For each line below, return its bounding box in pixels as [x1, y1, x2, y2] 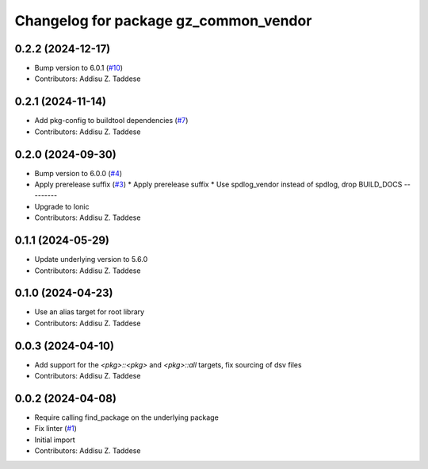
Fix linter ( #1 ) [34, 424, 77, 433]
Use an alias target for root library [34, 307, 145, 317]
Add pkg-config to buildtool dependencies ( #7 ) [34, 116, 189, 125]
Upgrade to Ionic [34, 202, 90, 211]
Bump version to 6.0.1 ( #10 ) [34, 63, 123, 73]
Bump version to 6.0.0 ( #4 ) [34, 168, 123, 178]
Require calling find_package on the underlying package [34, 413, 220, 422]
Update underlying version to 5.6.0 [34, 255, 148, 264]
